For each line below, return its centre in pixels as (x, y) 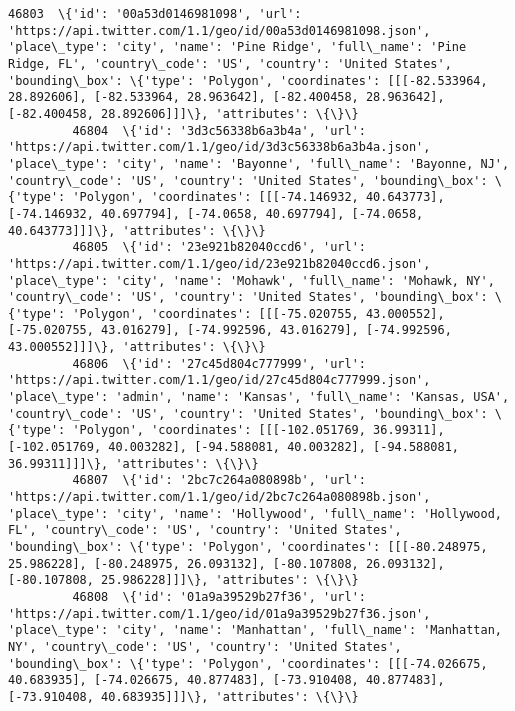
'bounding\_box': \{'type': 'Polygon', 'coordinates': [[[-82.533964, (248, 80)
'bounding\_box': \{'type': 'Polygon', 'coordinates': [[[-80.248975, (248, 547)
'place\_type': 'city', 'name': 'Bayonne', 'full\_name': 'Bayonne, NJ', (259, 163)
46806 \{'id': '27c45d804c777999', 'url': (219, 363)
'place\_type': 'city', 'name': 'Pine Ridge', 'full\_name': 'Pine (237, 47)
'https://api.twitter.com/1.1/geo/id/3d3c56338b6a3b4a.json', (219, 147)
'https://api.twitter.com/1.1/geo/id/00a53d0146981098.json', (219, 30)
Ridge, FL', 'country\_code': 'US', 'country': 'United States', (230, 63)
